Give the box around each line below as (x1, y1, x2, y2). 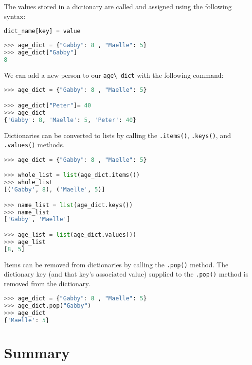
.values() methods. (4, 139, 65, 150)
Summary (4, 343, 70, 363)
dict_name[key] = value (4, 28, 81, 35)
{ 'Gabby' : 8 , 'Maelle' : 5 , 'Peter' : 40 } (4, 116, 137, 123)
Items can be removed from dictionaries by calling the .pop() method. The (4, 259, 229, 269)
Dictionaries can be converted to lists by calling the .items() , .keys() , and (4, 130, 231, 140)
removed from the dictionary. (4, 278, 90, 288)
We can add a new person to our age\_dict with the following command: (4, 70, 224, 80)
